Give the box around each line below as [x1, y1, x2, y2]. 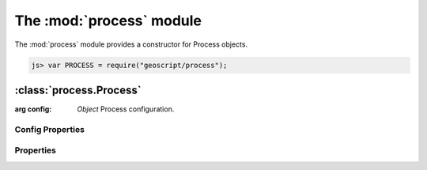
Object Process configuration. [77, 104, 175, 114]
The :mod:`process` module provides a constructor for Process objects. [14, 40, 248, 49]
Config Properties [14, 123, 85, 134]
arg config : [14, 104, 52, 114]
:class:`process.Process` [14, 83, 142, 96]
